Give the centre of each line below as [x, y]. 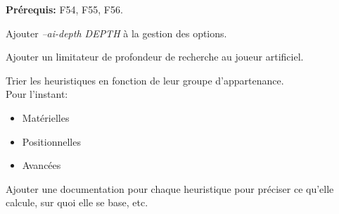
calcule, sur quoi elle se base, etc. [77, 202]
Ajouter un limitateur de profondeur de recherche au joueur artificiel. [155, 57]
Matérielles [46, 117]
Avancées [41, 165]
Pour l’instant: [37, 94]
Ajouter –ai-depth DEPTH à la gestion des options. [116, 33]
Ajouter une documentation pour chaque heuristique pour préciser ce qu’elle [170, 188]
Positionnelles [51, 141]
